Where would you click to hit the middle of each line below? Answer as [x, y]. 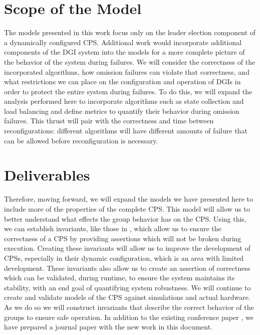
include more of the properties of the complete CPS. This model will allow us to [127, 208]
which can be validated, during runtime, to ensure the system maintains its [119, 278]
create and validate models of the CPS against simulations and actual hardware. [127, 297]
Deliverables [47, 175]
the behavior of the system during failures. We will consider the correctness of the [130, 61]
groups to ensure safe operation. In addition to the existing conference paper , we [129, 317]
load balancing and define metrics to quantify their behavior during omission [122, 111]
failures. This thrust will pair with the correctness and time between [109, 121]
